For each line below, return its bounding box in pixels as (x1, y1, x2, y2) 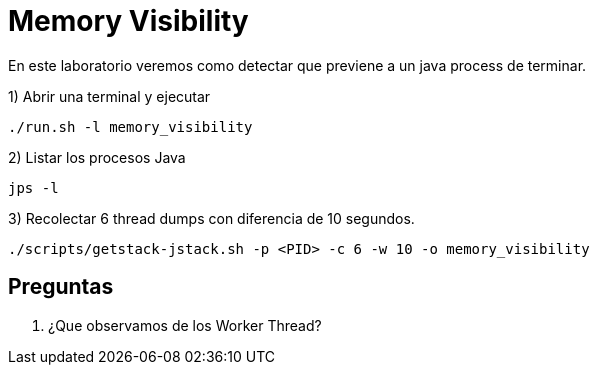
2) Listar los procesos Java (8, 148, 186, 166)
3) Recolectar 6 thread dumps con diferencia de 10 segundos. (8, 209, 415, 227)
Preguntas (8, 274, 114, 300)
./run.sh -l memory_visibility (8, 118, 253, 135)
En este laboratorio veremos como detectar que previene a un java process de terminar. (8, 56, 587, 74)
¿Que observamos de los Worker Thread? (48, 316, 322, 334)
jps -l (8, 179, 59, 196)
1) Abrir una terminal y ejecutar (8, 87, 211, 105)
